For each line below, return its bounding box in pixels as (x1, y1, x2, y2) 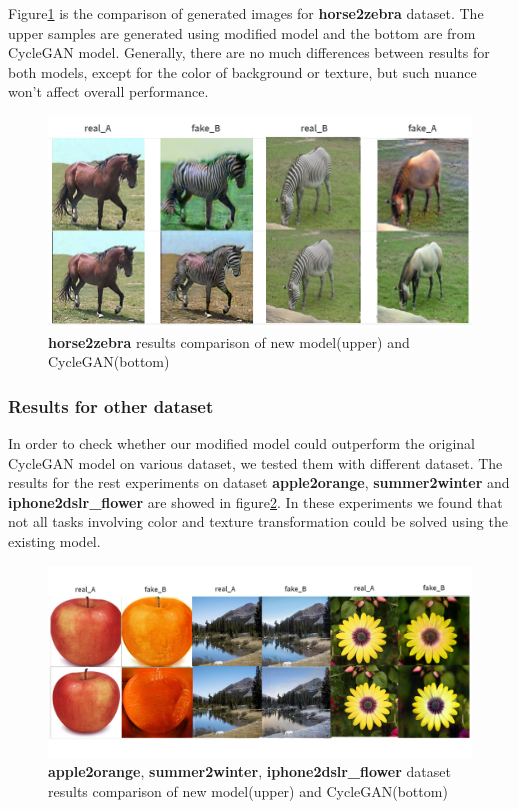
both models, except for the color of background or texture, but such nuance (8, 61, 477, 82)
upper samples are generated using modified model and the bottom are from (8, 22, 476, 43)
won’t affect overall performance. (8, 81, 209, 102)
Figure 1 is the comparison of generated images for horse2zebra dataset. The (8, 3, 484, 23)
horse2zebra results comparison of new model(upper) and (48, 331, 410, 352)
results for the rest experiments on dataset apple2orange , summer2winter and (8, 472, 510, 493)
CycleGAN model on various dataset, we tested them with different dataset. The (8, 452, 503, 473)
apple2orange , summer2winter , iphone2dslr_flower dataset (48, 761, 451, 782)
